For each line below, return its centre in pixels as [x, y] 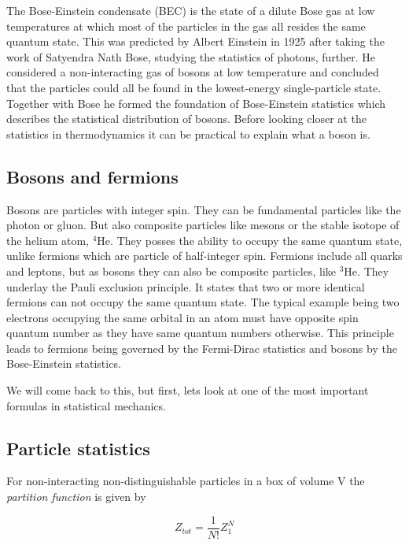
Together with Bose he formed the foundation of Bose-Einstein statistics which [196, 103]
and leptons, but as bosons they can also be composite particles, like [171, 271]
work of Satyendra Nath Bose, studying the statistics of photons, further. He [191, 56]
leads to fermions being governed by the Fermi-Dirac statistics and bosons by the [202, 348]
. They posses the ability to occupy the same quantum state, [256, 240]
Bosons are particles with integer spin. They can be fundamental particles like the [204, 209]
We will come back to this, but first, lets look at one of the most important [188, 390]
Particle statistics [78, 448]
